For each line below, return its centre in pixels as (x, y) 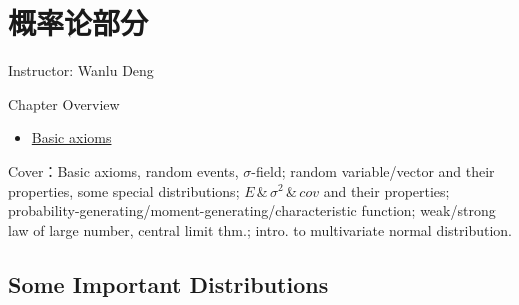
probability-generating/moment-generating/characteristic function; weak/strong (252, 210)
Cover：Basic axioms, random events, (123, 170)
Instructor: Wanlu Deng (81, 70)
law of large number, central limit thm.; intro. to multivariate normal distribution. (260, 229)
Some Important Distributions (168, 283)
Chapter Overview (64, 103)
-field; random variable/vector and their (373, 170)
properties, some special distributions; (124, 190)
